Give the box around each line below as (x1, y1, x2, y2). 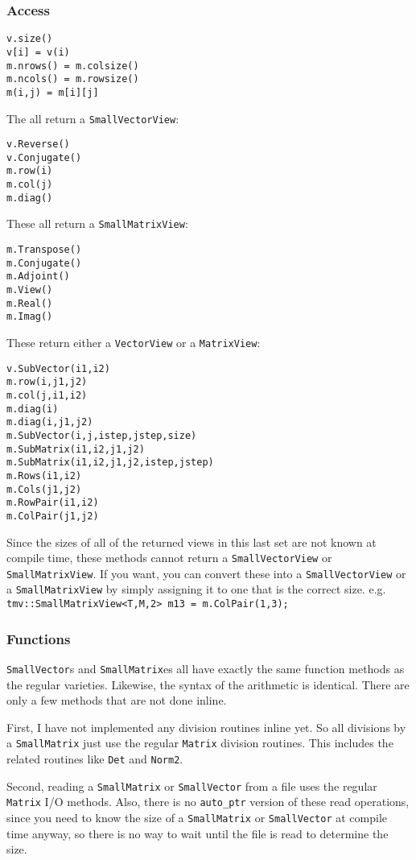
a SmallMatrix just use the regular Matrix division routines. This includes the (6, 734, 393, 751)
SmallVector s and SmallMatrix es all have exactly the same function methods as (6, 660, 405, 676)
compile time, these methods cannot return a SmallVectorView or (6, 549, 332, 566)
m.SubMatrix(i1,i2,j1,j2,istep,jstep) (6, 457, 214, 469)
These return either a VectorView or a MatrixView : (6, 334, 261, 351)
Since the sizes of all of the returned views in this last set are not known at (6, 533, 377, 550)
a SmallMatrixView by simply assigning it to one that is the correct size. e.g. (6, 581, 386, 597)
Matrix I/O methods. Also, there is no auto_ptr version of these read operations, (6, 793, 410, 810)
